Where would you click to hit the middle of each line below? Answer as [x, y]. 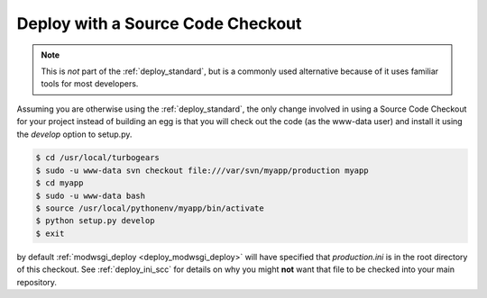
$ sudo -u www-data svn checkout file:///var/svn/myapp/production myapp [202, 170]
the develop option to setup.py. [74, 134]
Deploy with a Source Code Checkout [159, 23]
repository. [37, 282]
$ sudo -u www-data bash [91, 195]
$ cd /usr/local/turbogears [97, 158]
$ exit [50, 233]
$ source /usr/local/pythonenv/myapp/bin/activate [150, 208]
